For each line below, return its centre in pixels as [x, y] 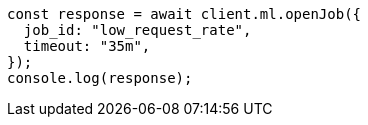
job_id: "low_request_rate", [137, 30]
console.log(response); [100, 78]
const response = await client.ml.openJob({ [184, 14]
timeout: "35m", [87, 46]
